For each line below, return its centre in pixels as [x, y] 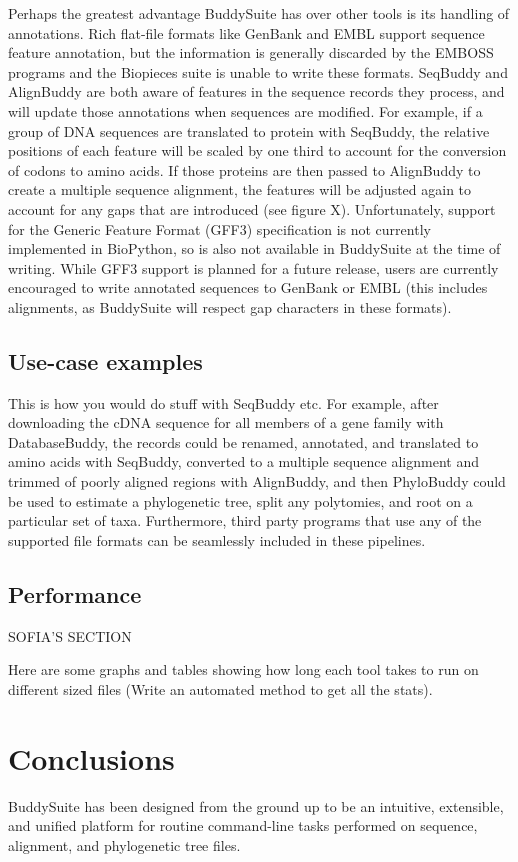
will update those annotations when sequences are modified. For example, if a [245, 110]
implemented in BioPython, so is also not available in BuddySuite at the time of [254, 248]
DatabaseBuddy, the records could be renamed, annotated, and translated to [243, 441]
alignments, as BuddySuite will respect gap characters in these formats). [230, 306]
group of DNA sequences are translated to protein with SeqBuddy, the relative [249, 130]
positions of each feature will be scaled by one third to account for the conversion [257, 150]
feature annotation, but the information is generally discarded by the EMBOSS [251, 52]
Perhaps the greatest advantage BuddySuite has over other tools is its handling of [259, 13]
